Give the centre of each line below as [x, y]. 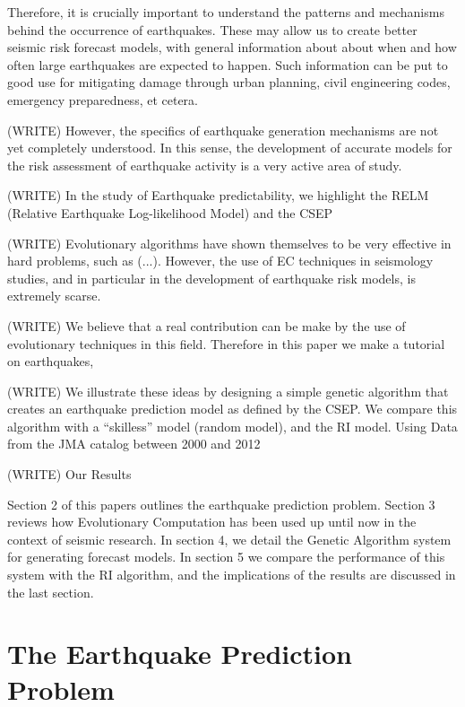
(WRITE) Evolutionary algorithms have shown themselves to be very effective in [229, 243]
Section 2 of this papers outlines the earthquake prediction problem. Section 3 [221, 504]
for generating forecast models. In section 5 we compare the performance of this [226, 557]
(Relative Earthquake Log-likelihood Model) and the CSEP [170, 212]
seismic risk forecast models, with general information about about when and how [232, 47]
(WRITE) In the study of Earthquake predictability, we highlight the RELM [218, 195]
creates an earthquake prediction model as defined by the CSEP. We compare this [232, 409]
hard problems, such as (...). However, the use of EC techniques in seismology [220, 261]
